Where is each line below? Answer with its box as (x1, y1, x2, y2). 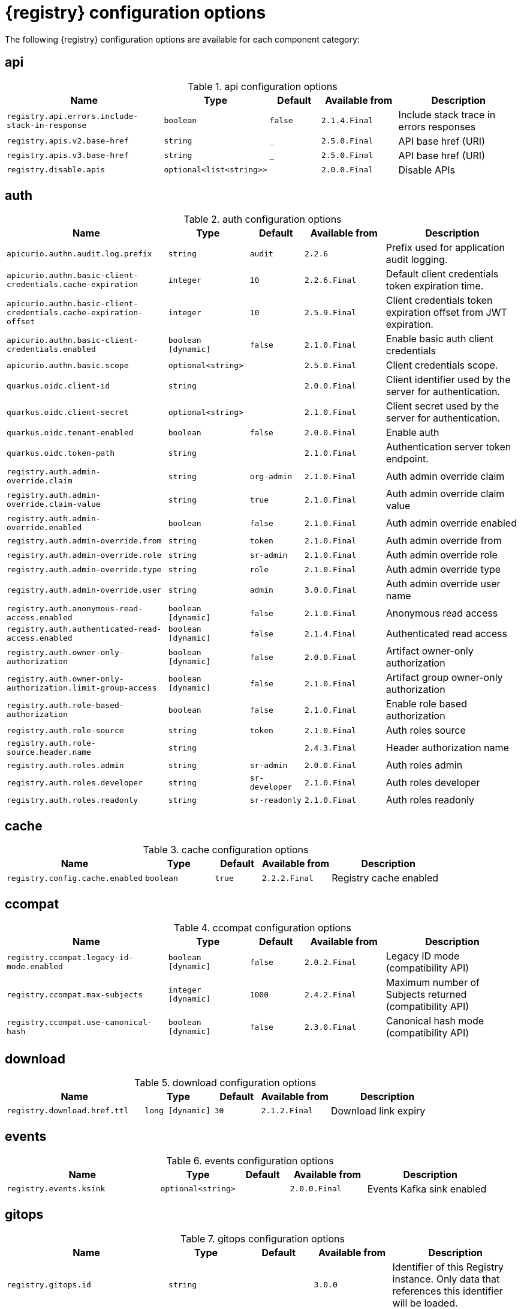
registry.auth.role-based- (7, 701, 124, 710)
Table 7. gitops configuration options (180, 1232, 345, 1245)
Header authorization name (386, 742, 509, 754)
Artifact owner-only (386, 645, 474, 658)
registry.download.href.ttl (7, 1106, 129, 1116)
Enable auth (386, 426, 439, 439)
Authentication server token (386, 441, 511, 453)
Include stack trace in (398, 108, 496, 121)
